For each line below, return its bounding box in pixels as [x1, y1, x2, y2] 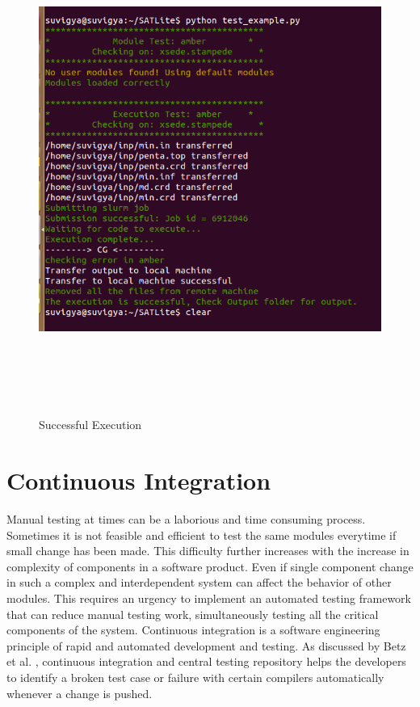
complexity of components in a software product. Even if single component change [6, 558, 414, 574]
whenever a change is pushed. [6, 684, 153, 701]
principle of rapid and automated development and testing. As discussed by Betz [6, 637, 406, 654]
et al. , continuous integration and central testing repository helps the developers [6, 653, 406, 670]
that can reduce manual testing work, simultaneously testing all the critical [6, 605, 379, 622]
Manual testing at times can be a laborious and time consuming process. [6, 511, 366, 528]
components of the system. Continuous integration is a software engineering [6, 621, 380, 638]
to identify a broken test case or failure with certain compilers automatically [6, 668, 384, 685]
